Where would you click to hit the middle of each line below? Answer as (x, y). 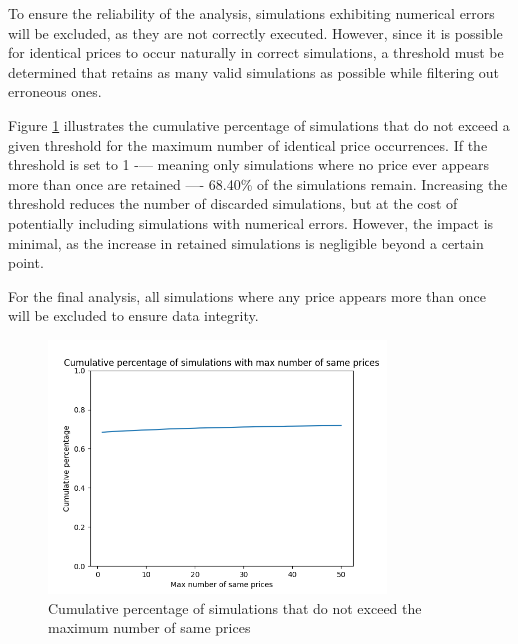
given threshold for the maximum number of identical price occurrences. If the (248, 144)
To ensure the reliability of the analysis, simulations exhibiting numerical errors (251, 13)
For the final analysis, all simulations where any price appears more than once (247, 295)
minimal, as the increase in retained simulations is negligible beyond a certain (246, 242)
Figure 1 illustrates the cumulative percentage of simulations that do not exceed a (259, 124)
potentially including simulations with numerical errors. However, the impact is (251, 222)
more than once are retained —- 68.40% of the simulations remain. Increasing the (258, 183)
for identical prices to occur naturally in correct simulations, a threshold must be (256, 52)
